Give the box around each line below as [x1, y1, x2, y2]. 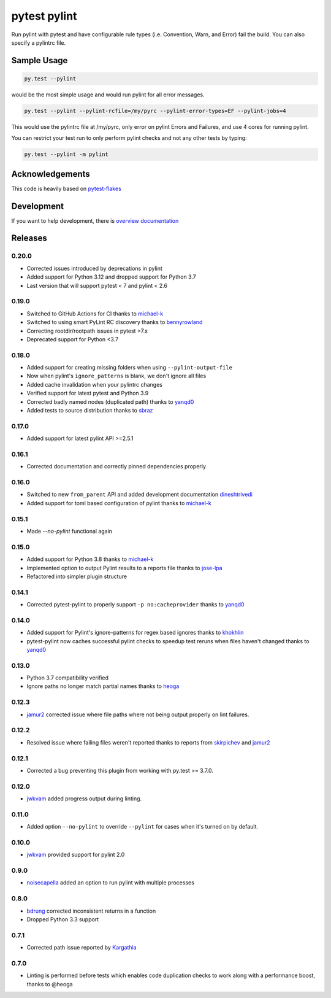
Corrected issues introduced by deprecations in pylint [26, 265, 162, 272]
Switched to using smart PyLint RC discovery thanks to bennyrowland [26, 319, 203, 326]
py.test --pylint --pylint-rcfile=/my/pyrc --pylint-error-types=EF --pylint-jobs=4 [24, 107, 286, 114]
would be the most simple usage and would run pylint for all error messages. [11, 91, 205, 98]
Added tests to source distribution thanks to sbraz [26, 407, 153, 414]
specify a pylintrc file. [11, 39, 66, 46]
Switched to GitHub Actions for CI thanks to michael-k [26, 310, 164, 317]
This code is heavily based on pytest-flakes [11, 185, 122, 192]
